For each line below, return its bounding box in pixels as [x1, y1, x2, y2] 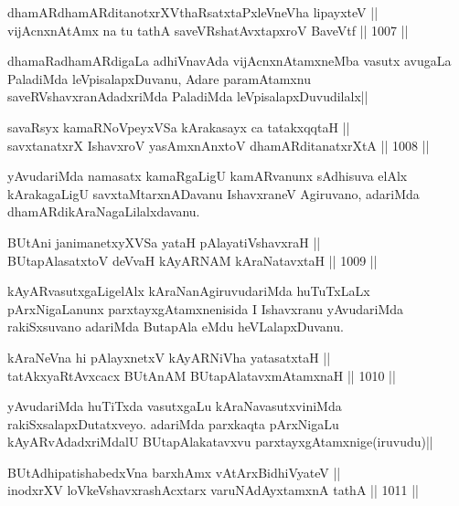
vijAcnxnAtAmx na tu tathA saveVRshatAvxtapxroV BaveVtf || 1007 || [7, 20, 409, 39]
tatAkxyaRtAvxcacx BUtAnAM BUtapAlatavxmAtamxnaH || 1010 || [7, 365, 396, 385]
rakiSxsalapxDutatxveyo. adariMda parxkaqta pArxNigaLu [7, 414, 339, 433]
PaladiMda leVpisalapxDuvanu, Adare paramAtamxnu [7, 69, 311, 88]
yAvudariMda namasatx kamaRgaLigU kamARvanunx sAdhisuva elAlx [7, 166, 408, 185]
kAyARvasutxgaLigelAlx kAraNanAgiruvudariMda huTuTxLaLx [7, 281, 370, 300]
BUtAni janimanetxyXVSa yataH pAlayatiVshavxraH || [7, 232, 321, 251]
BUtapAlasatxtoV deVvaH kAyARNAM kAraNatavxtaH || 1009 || [7, 250, 378, 269]
